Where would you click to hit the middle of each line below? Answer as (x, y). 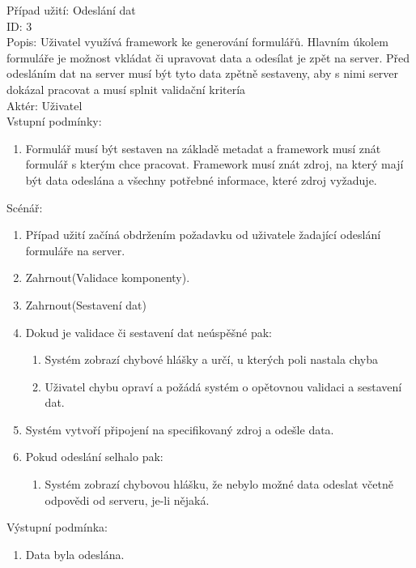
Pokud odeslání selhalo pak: (94, 457)
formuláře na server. (75, 250)
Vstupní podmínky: (54, 121)
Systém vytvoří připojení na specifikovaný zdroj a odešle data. (180, 429)
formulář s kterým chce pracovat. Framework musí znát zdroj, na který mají (214, 164)
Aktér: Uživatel (45, 105)
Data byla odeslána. (75, 554)
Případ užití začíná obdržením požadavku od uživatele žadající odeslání (203, 235)
